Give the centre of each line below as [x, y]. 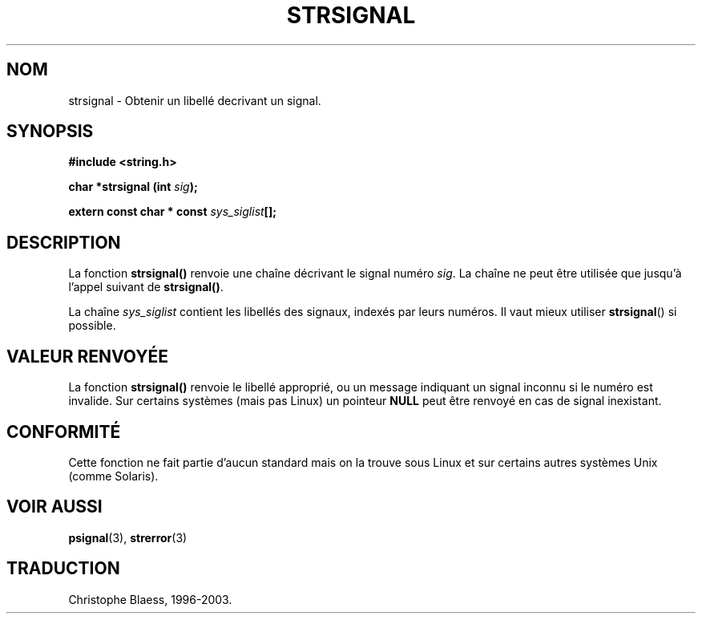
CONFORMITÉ [64, 432]
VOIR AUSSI [54, 507]
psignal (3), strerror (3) [128, 537]
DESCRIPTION [64, 242]
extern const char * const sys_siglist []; [172, 212]
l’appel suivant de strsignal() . [146, 287]
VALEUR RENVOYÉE [87, 356]
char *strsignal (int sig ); [133, 187]
